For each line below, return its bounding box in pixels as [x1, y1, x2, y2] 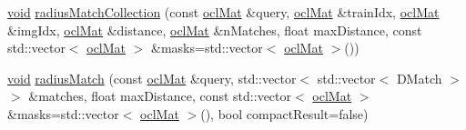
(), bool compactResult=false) [200, 104, 369, 123]
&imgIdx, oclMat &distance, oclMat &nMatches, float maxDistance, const [7, 20, 422, 39]
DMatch [396, 68, 442, 87]
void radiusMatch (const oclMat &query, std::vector [7, 68, 297, 87]
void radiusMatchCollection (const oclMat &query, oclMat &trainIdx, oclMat [7, 3, 440, 21]
